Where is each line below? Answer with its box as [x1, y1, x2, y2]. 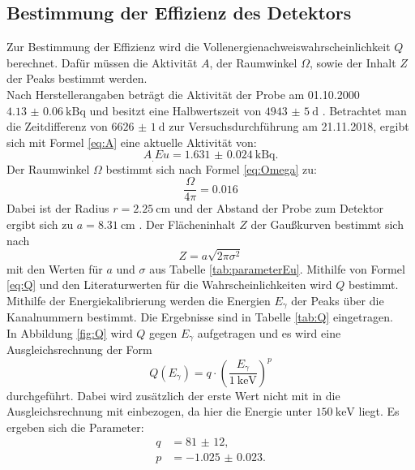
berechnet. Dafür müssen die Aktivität [6, 54, 198, 71]
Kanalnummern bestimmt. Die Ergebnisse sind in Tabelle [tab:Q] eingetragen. [6, 308, 393, 326]
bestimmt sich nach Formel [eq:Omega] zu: [105, 160, 318, 177]
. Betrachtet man [322, 101, 407, 119]
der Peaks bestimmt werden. [6, 70, 148, 87]
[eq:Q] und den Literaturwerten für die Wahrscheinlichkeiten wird [6, 276, 332, 293]
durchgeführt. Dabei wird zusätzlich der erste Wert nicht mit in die [6, 386, 340, 403]
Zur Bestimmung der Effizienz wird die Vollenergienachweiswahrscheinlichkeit [6, 38, 391, 55]
